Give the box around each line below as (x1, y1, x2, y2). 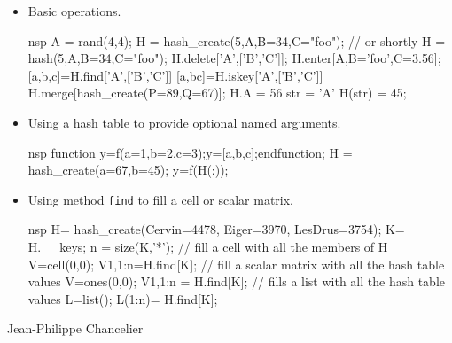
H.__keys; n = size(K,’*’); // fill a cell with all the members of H (27, 238, 388, 255)
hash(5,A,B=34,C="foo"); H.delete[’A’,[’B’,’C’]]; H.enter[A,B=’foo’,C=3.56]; (27, 49, 441, 67)
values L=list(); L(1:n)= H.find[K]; (27, 289, 218, 308)
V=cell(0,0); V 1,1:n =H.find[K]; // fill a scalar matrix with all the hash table (27, 254, 445, 273)
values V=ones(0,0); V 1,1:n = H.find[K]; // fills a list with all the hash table (27, 272, 446, 291)
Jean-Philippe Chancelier (7, 319, 144, 338)
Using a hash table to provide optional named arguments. (27, 113, 341, 131)
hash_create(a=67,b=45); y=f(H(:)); (27, 160, 229, 179)
